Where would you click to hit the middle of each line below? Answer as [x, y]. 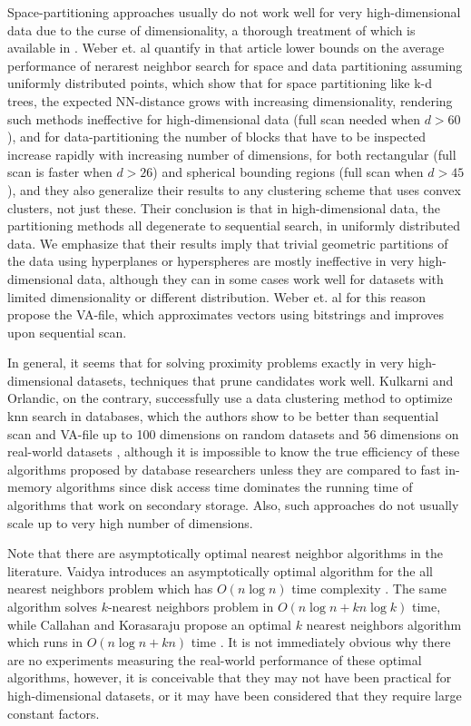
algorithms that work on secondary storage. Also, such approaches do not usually [233, 505]
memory [30, 487]
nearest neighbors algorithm [384, 624]
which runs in [45, 642]
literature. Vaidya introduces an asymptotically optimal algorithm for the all [221, 570]
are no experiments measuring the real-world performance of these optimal [215, 659]
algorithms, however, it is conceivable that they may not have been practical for [230, 677]
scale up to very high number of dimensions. [130, 522]
